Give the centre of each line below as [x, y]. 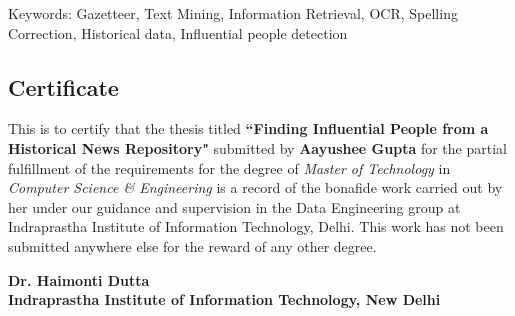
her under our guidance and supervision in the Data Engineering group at [234, 206]
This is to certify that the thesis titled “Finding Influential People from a [248, 128]
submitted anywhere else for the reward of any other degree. [192, 245]
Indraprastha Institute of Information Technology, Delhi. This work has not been [256, 226]
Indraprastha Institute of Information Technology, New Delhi [224, 299]
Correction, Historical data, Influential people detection [178, 32]
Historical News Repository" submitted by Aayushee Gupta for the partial [257, 147]
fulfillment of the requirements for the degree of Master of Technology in [229, 167]
